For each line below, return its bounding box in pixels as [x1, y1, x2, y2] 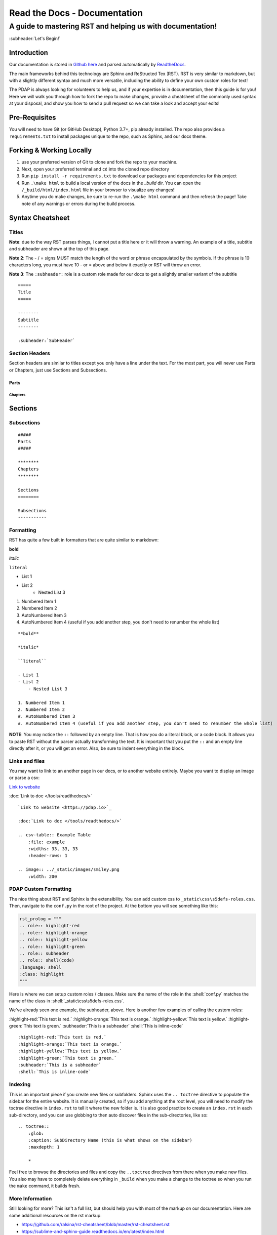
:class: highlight [19, 971, 64, 977]
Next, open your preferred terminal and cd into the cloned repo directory [21, 166, 169, 172]
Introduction [9, 48, 48, 57]
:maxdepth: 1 [28, 1144, 60, 1150]
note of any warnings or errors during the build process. [21, 201, 136, 206]
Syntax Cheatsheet [9, 213, 70, 222]
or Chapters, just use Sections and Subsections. [9, 367, 107, 373]
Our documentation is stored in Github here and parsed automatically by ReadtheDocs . [9, 62, 186, 68]
